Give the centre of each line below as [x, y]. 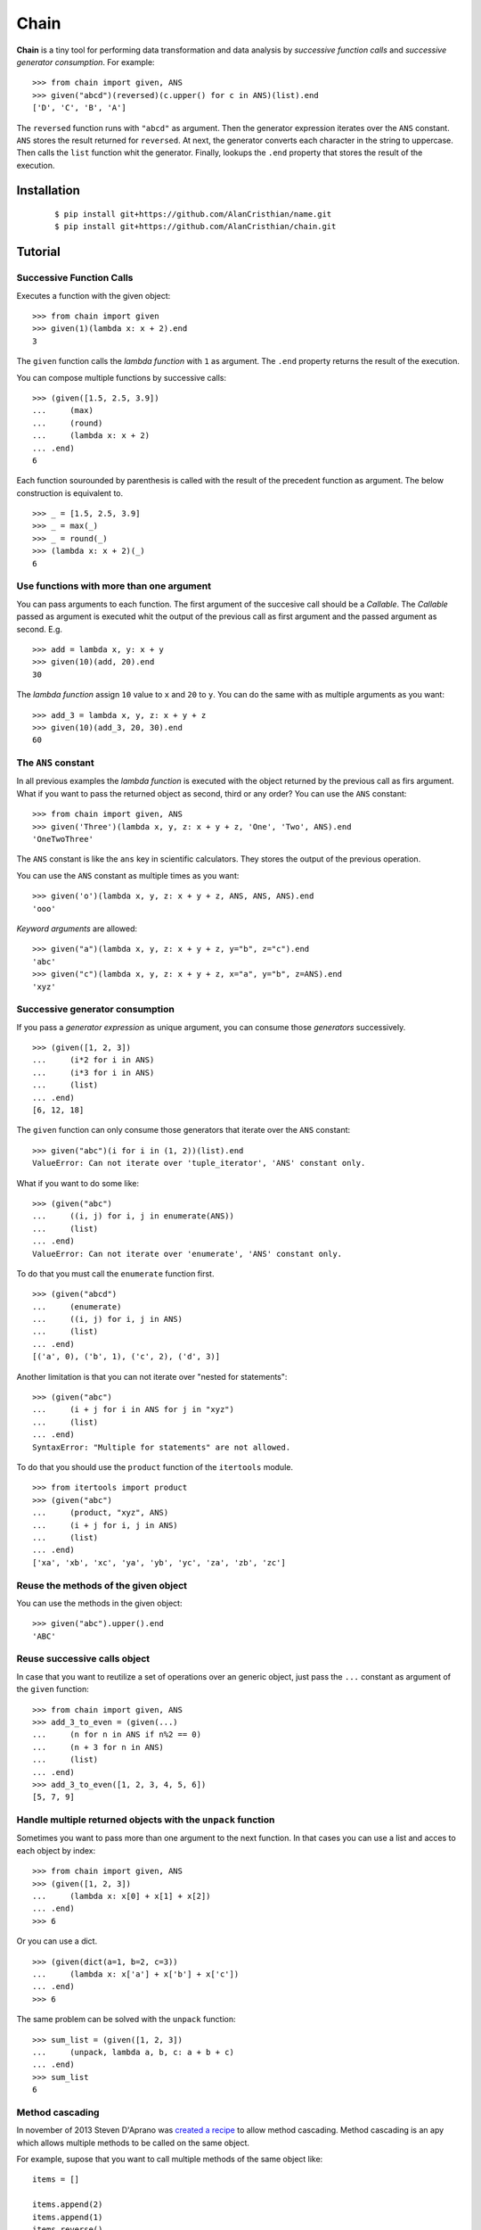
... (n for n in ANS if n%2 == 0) [117, 1734]
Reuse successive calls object [83, 1659]
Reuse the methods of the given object [102, 1585]
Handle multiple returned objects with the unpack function [146, 1820]
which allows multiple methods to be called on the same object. [133, 2143]
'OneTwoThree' [63, 839]
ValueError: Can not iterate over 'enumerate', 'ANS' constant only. [188, 1254]
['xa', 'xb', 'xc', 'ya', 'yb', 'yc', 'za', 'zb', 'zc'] [159, 1562]
